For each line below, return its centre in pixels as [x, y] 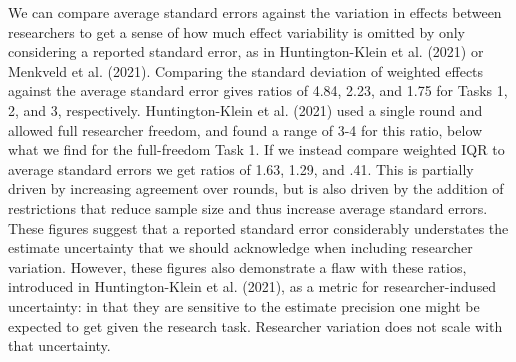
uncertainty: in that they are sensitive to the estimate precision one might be [244, 305]
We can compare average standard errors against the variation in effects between [255, 12]
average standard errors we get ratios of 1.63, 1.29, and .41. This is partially [241, 168]
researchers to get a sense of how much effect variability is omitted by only [237, 31]
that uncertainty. [59, 345]
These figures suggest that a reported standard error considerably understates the [258, 227]
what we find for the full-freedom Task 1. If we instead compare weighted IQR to [256, 149]
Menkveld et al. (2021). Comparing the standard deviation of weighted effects [246, 70]
